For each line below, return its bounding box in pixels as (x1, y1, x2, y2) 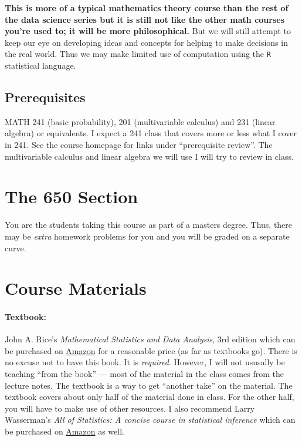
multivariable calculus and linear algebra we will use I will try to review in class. (5, 150, 294, 162)
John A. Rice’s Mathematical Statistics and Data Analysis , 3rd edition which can (5, 333, 296, 345)
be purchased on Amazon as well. (5, 425, 124, 437)
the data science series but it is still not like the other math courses (5, 13, 285, 25)
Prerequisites (5, 88, 86, 106)
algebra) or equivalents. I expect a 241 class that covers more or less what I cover (5, 127, 297, 139)
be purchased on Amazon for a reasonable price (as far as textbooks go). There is (5, 344, 297, 356)
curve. (5, 241, 26, 254)
